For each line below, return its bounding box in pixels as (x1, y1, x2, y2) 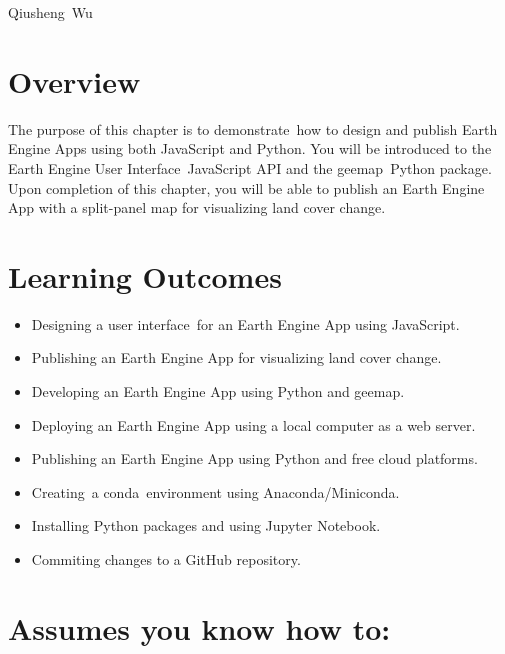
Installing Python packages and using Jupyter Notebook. (31, 515, 381, 536)
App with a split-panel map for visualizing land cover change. (8, 197, 386, 218)
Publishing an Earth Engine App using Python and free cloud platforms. (31, 448, 478, 469)
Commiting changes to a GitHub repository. (31, 548, 301, 569)
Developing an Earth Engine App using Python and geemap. (31, 381, 405, 401)
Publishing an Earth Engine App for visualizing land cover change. (31, 347, 442, 368)
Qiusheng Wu (8, 2, 93, 22)
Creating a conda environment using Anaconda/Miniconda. (31, 481, 400, 502)
